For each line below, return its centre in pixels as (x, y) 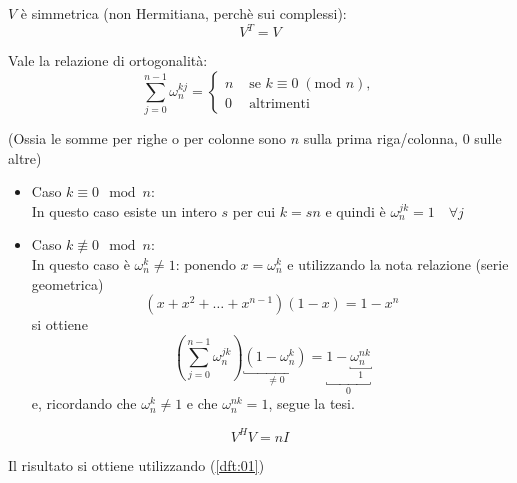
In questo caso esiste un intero (124, 210)
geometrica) (67, 283)
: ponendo (205, 263)
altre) (25, 157)
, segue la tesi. (311, 403)
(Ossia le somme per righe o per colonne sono (147, 138)
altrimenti (279, 103)
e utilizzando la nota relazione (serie (398, 263)
